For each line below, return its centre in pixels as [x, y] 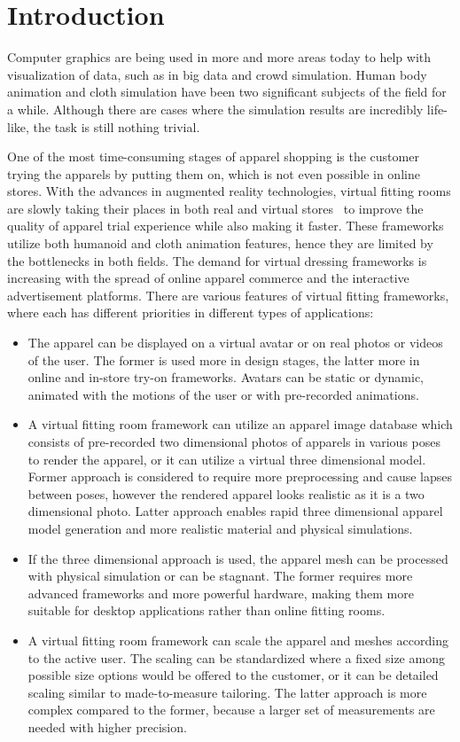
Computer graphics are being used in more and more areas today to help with [219, 57]
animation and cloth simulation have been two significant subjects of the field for [227, 92]
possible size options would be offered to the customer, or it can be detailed [233, 675]
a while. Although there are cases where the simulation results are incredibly [215, 109]
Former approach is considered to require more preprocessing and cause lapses [240, 476]
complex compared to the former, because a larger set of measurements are [231, 710]
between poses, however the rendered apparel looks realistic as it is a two [226, 493]
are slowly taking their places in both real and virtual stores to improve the [215, 208]
